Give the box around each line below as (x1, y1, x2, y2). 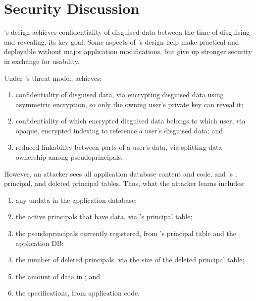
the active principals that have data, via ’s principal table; (15, 211, 193, 222)
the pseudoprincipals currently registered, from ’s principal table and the (15, 228, 236, 239)
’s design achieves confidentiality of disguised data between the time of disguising (4, 27, 250, 37)
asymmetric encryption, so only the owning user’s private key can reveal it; (15, 99, 244, 109)
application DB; (15, 238, 64, 248)
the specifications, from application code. (15, 288, 140, 298)
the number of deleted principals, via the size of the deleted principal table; (15, 254, 245, 265)
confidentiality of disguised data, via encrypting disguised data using (15, 89, 224, 100)
